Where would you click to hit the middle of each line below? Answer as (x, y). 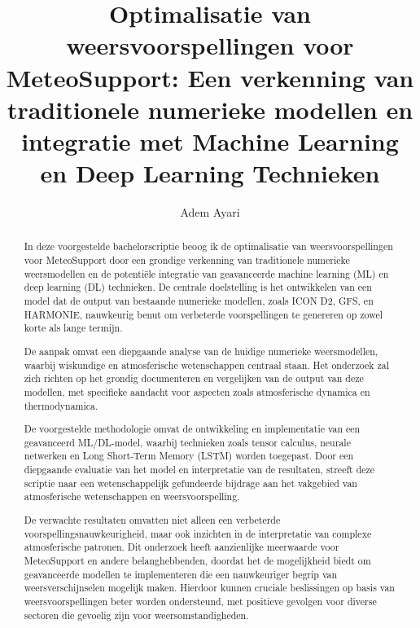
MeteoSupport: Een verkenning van (210, 77)
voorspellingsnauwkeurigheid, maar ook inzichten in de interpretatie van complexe (198, 533)
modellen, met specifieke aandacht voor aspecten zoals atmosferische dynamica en (197, 391)
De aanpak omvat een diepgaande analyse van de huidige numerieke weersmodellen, (201, 351)
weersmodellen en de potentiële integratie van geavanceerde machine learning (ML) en (206, 273)
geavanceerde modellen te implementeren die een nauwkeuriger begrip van (181, 574)
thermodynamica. (61, 405)
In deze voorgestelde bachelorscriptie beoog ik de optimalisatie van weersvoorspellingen (208, 246)
